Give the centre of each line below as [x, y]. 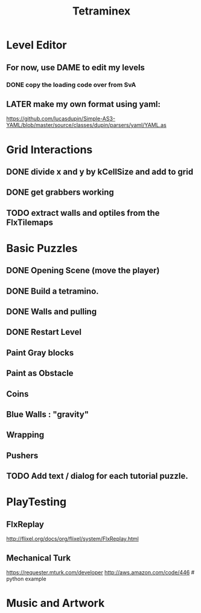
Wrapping [25, 435]
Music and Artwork [56, 603]
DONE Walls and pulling [52, 312]
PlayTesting [37, 502]
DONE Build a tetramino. [53, 291]
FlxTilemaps [30, 222]
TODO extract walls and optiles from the [83, 213]
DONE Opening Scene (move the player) [83, 271]
